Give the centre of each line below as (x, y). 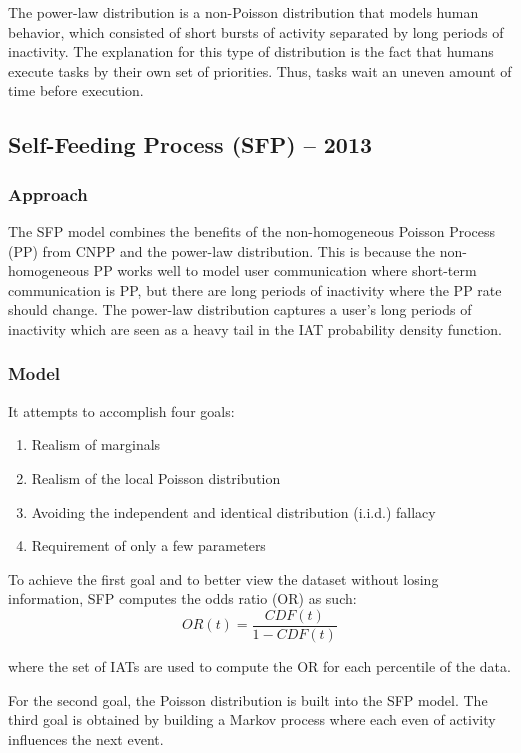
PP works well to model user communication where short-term (285, 270)
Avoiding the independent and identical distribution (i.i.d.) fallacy (233, 511)
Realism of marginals (96, 444)
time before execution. (76, 90)
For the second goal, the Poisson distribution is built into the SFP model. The (248, 699)
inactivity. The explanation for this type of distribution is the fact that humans (251, 51)
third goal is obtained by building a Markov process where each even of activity (252, 719)
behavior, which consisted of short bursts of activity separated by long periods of (256, 31)
